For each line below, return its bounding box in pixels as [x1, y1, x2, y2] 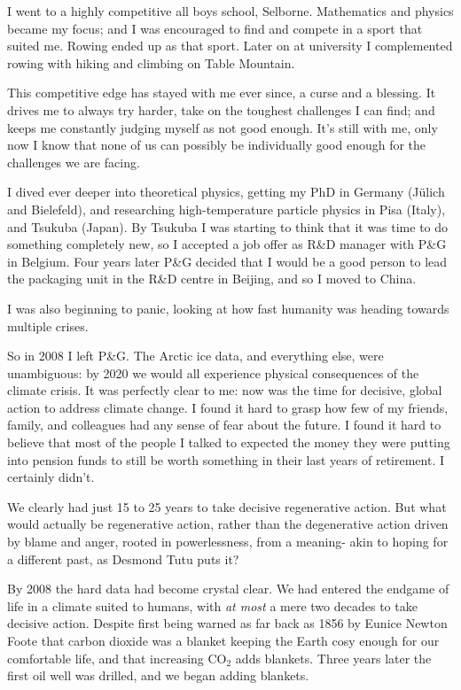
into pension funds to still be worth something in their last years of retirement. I [7, 450, 444, 469]
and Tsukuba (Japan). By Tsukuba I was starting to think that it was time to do [7, 217, 449, 236]
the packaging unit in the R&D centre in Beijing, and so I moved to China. [7, 269, 417, 288]
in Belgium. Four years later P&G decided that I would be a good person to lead [7, 252, 448, 270]
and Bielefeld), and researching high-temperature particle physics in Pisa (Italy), [7, 199, 446, 218]
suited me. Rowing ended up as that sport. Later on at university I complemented [7, 36, 453, 55]
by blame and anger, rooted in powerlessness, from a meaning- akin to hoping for [7, 532, 449, 551]
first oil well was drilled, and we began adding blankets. [7, 666, 309, 685]
